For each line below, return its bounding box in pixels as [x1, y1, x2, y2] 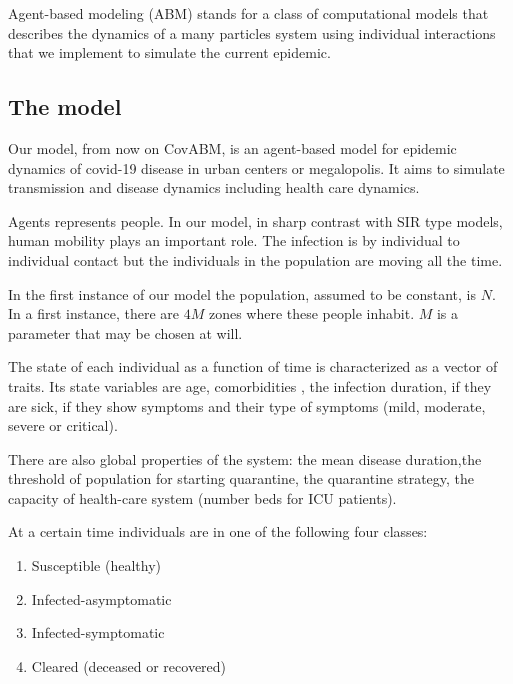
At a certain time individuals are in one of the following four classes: [8, 521, 428, 542]
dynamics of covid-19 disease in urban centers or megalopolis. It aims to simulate [8, 157, 505, 178]
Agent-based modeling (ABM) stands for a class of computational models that [8, 3, 489, 23]
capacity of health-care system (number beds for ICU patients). [8, 487, 397, 508]
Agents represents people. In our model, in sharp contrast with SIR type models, [8, 210, 503, 231]
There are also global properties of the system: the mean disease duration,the [8, 448, 482, 469]
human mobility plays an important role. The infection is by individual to [8, 230, 460, 251]
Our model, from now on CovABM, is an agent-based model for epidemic [8, 137, 457, 158]
